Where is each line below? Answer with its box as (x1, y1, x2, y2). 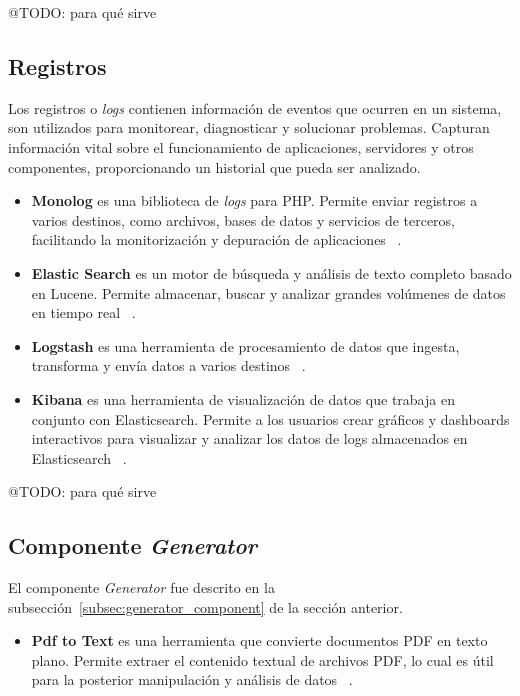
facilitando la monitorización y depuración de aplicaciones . (31, 229, 402, 250)
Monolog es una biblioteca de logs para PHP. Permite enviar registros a (31, 190, 478, 211)
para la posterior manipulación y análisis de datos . (31, 669, 353, 690)
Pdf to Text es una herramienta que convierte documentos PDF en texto (31, 630, 488, 651)
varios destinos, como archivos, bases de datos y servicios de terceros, (31, 209, 456, 230)
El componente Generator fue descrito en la (8, 577, 275, 598)
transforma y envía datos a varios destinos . (31, 355, 306, 376)
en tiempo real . (31, 302, 136, 323)
